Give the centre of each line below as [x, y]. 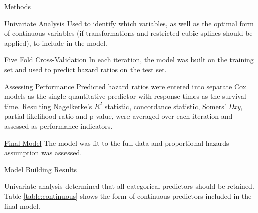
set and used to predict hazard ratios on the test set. [85, 69]
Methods [17, 6]
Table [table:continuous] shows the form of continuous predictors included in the [128, 196]
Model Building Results [41, 169]
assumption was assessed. [43, 152]
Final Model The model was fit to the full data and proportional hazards [117, 142]
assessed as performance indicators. [58, 125]
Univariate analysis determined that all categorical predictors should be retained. [129, 186]
